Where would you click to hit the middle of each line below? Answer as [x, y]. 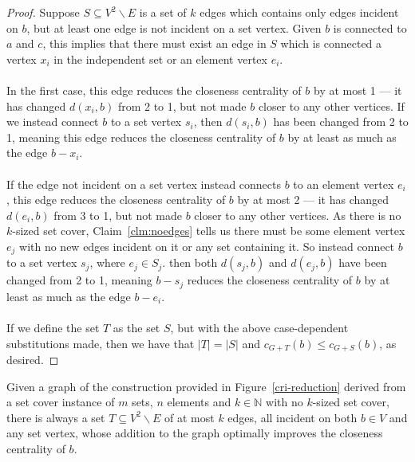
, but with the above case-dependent [259, 327]
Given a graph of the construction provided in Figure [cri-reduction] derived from [206, 386]
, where [107, 262]
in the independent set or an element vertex [160, 59]
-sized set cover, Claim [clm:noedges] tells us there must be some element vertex [209, 231]
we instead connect [53, 121]
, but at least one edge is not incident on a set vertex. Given [174, 27]
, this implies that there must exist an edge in [154, 43]
